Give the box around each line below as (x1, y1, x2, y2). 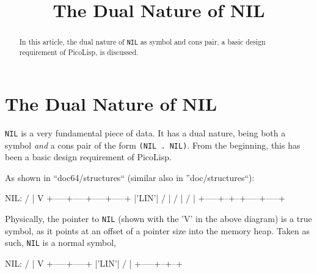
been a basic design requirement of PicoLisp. (5, 150, 172, 163)
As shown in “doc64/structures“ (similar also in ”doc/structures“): (5, 171, 255, 183)
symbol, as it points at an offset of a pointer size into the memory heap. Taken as (5, 224, 310, 237)
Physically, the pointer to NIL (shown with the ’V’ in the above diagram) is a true (5, 212, 312, 224)
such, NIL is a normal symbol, (5, 236, 116, 249)
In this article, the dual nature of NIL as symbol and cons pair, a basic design (19, 37, 266, 47)
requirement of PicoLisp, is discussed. (19, 47, 139, 57)
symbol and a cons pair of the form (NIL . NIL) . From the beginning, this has (5, 138, 301, 151)
